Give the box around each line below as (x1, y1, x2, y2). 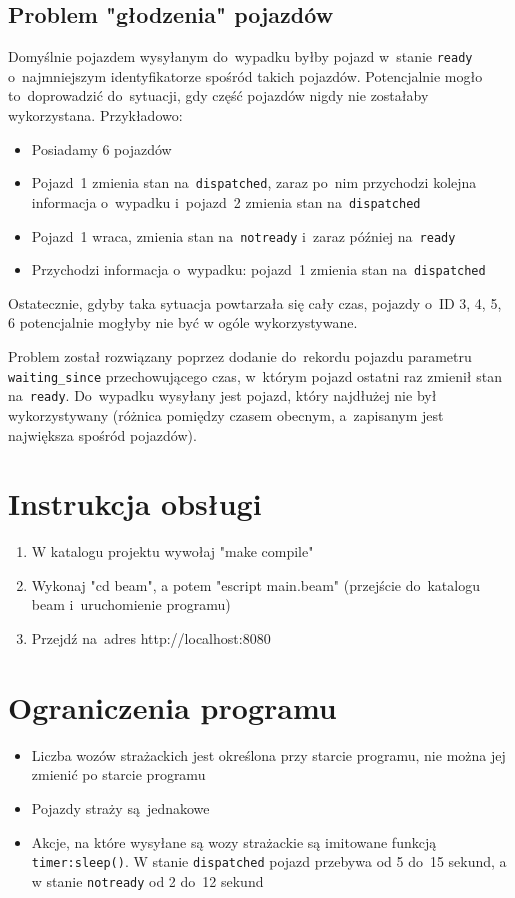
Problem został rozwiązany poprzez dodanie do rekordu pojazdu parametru (8, 346, 472, 367)
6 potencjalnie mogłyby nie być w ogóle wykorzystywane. (8, 312, 358, 333)
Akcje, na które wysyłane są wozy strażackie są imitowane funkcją (31, 831, 437, 852)
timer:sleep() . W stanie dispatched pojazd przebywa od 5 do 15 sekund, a (31, 851, 507, 872)
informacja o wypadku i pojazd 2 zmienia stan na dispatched (31, 191, 421, 212)
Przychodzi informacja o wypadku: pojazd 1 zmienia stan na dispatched (31, 259, 486, 280)
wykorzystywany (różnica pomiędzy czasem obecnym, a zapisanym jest (8, 404, 444, 425)
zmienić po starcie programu (31, 764, 206, 785)
